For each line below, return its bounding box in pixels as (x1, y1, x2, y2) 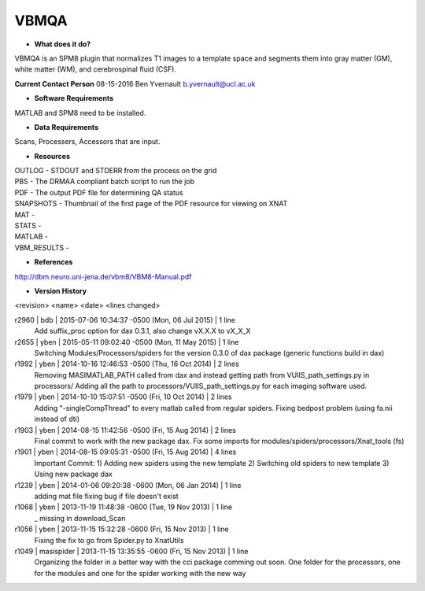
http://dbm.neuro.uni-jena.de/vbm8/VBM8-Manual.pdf (14, 271, 192, 281)
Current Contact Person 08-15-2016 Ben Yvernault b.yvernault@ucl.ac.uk (14, 79, 256, 88)
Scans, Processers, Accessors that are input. (14, 137, 161, 146)
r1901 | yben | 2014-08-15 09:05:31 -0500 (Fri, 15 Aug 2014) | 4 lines (14, 447, 237, 456)
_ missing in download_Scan (34, 513, 126, 523)
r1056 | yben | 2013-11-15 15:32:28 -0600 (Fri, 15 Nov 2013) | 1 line (14, 524, 229, 534)
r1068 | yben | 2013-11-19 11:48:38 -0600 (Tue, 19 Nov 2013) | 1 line (14, 502, 232, 512)
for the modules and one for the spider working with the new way (34, 568, 246, 578)
